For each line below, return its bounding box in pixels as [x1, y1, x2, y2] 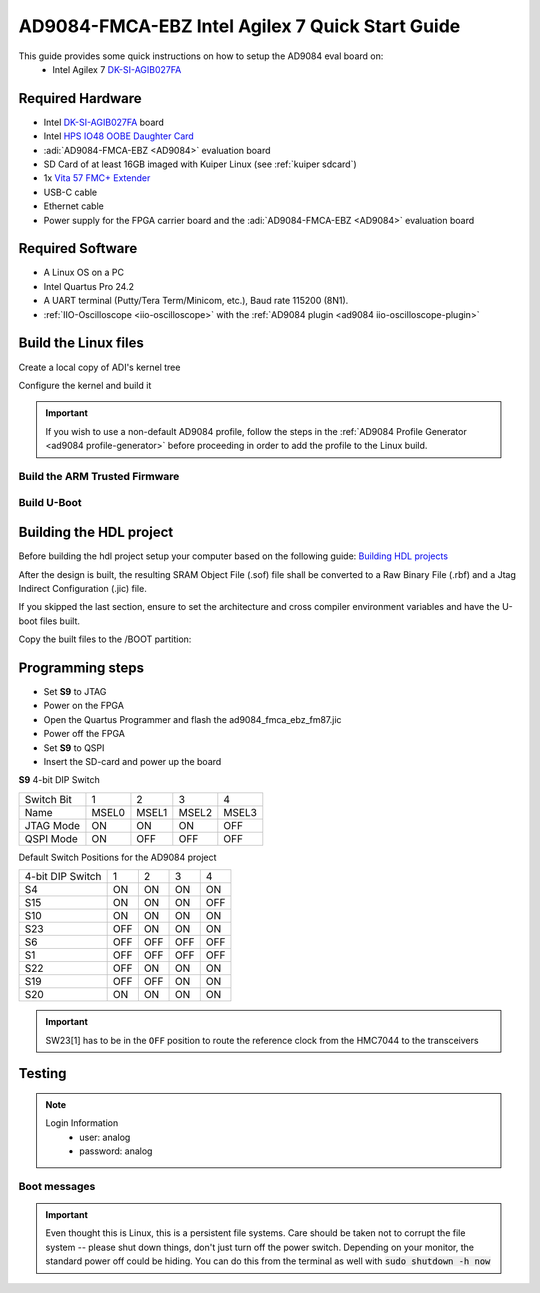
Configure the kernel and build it [18, 379, 152, 391]
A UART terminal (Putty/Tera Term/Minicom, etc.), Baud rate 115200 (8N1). [43, 295, 349, 307]
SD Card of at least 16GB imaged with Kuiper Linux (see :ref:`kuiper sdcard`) [43, 158, 357, 170]
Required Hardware [18, 90, 142, 107]
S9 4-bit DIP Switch [18, 774, 100, 786]
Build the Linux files [18, 335, 144, 352]
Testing [18, 1065, 67, 1082]
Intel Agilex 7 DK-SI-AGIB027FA [52, 63, 182, 75]
